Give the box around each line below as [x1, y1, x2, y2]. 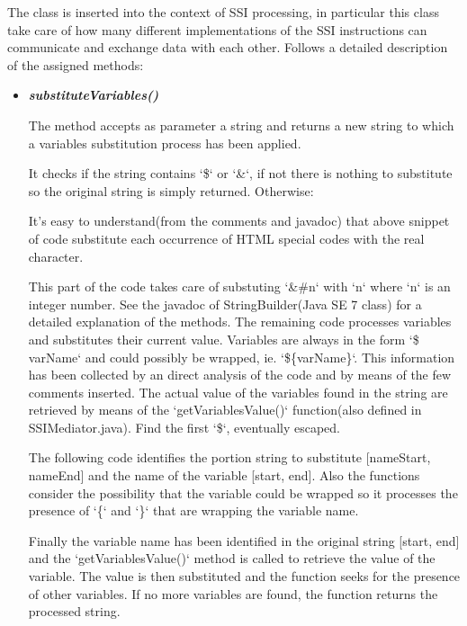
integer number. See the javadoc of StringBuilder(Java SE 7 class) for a [28, 294, 422, 313]
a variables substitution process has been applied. [28, 133, 301, 152]
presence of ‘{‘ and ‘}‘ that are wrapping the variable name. [28, 501, 359, 520]
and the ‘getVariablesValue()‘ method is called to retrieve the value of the [28, 549, 436, 568]
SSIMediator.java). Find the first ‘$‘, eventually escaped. [28, 417, 340, 436]
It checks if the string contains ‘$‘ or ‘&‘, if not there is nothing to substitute [28, 164, 453, 183]
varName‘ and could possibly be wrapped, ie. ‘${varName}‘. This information [28, 347, 455, 366]
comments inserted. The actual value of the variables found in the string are [28, 382, 448, 401]
